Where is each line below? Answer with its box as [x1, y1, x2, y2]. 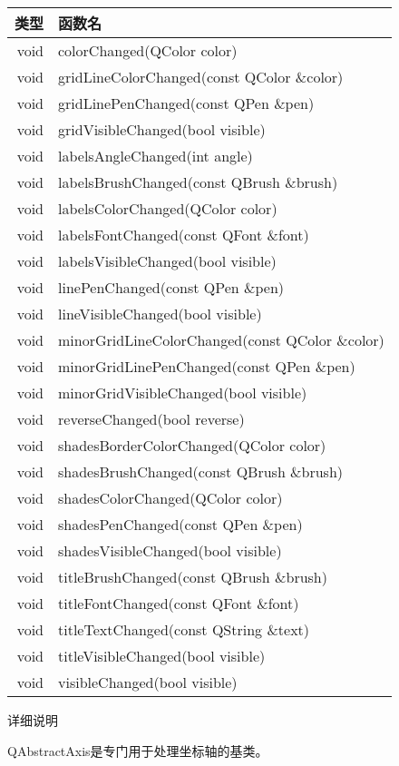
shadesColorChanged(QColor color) [58, 487, 283, 508]
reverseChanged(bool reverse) [58, 408, 245, 429]
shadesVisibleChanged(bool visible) [58, 540, 282, 561]
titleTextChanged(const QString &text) [58, 619, 310, 640]
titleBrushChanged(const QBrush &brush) [58, 566, 327, 587]
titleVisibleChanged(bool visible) [58, 645, 266, 666]
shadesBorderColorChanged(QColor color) [58, 435, 326, 456]
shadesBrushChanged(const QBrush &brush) [58, 461, 344, 482]
